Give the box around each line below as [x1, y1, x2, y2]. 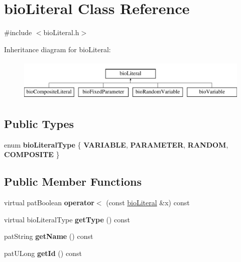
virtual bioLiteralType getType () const [4, 214, 130, 224]
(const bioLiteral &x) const [106, 197, 190, 208]
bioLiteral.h [43, 27, 79, 38]
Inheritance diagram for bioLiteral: [4, 44, 111, 54]
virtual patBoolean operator [4, 197, 94, 208]
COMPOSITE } [4, 149, 60, 160]
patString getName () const [4, 231, 93, 241]
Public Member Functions [4, 174, 142, 189]
